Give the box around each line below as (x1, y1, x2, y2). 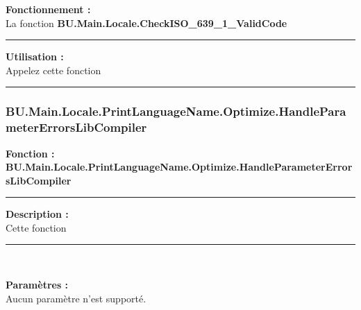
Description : (6, 207, 69, 221)
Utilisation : (6, 49, 64, 64)
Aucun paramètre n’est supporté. (6, 291, 146, 305)
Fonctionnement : (6, 2, 91, 16)
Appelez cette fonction (6, 62, 101, 77)
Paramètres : (6, 277, 69, 292)
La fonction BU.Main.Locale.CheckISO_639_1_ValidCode (6, 15, 287, 30)
